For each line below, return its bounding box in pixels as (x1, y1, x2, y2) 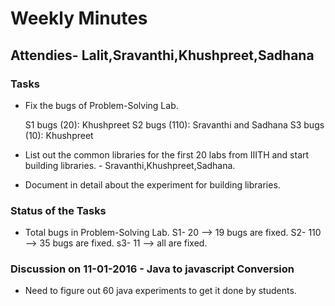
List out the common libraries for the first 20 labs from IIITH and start (24, 148, 310, 161)
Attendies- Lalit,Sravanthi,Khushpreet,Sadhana (10, 47, 315, 64)
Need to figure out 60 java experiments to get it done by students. (24, 285, 297, 297)
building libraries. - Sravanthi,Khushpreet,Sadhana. (24, 159, 236, 171)
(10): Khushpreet (24, 129, 94, 141)
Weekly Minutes (10, 7, 148, 30)
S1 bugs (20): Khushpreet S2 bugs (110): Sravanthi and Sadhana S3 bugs (24, 118, 325, 131)
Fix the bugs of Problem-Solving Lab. (24, 99, 179, 111)
